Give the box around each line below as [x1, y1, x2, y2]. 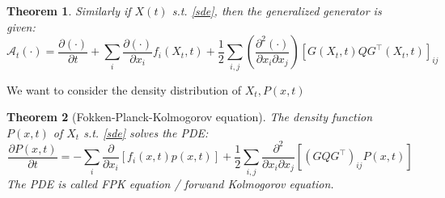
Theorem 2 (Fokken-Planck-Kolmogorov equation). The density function [6, 108, 373, 125]
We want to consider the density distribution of [6, 81, 242, 98]
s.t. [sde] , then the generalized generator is [172, 2, 382, 19]
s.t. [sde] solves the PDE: [83, 124, 209, 141]
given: [6, 18, 36, 35]
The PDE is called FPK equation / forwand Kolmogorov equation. [6, 175, 334, 192]
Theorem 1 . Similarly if [6, 2, 131, 19]
